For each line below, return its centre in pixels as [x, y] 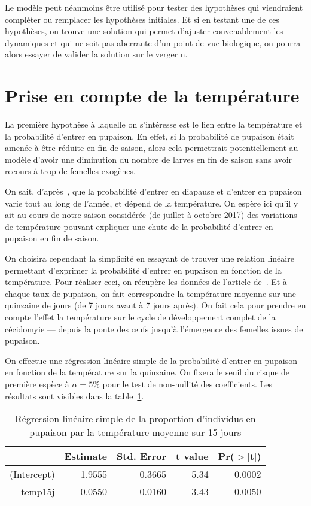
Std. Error [141, 456]
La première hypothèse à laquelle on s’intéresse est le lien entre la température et [154, 124]
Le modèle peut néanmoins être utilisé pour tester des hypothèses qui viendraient [154, 7]
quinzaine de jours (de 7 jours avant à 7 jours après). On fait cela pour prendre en [155, 305]
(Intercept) [32, 474]
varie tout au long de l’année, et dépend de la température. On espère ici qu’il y [152, 203]
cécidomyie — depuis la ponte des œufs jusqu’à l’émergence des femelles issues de [154, 328]
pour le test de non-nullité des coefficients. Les [187, 384]
